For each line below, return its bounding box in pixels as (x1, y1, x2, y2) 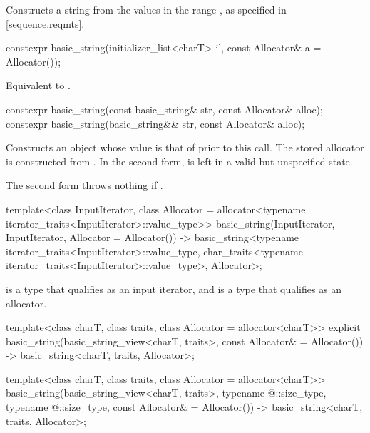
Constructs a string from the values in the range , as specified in (6, 2, 287, 16)
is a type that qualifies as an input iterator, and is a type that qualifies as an (6, 281, 342, 296)
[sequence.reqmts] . (6, 16, 85, 31)
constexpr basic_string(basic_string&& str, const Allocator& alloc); (6, 116, 305, 131)
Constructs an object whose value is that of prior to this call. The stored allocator (6, 140, 364, 155)
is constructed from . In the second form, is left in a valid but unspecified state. (6, 153, 353, 168)
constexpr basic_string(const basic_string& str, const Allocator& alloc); (6, 101, 323, 116)
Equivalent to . (6, 78, 71, 93)
